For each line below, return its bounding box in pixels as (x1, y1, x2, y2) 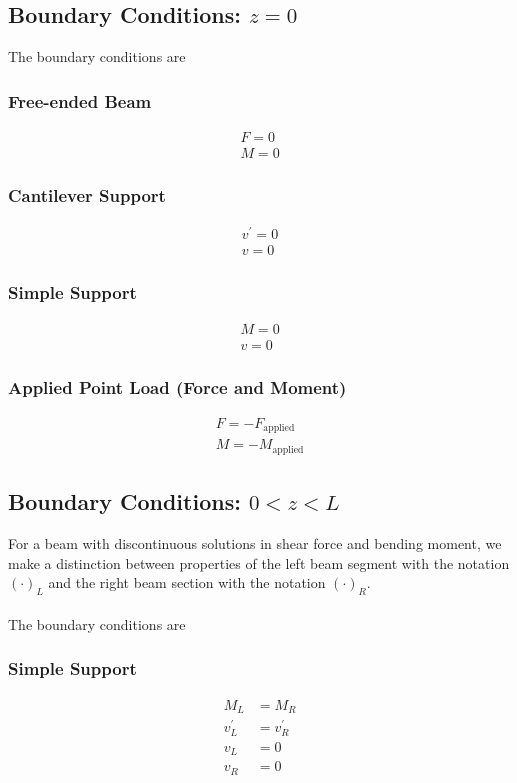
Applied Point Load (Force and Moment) (8, 374, 347, 399)
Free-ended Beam (8, 88, 152, 113)
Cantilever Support (8, 183, 166, 207)
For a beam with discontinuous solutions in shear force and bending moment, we (8, 533, 502, 554)
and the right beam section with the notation (48, 572, 326, 593)
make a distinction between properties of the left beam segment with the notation (8, 552, 510, 573)
